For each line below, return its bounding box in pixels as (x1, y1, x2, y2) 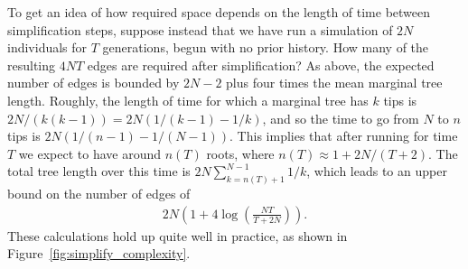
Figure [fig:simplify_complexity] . (7, 244, 191, 263)
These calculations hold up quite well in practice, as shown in (7, 226, 348, 245)
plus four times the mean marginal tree (226, 73, 443, 92)
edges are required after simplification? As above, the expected (87, 55, 435, 74)
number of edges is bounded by (7, 73, 180, 92)
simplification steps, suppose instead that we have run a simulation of (7, 20, 393, 39)
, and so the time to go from (262, 108, 419, 127)
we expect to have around (18, 144, 161, 162)
